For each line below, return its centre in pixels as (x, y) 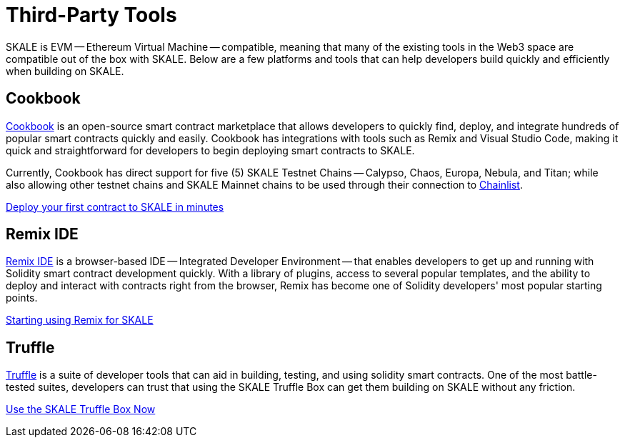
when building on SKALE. (65, 71)
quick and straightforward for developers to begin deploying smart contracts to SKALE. (210, 150)
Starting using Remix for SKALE (80, 320)
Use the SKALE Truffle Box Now (81, 409)
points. (22, 298)
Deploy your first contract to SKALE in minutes (115, 206)
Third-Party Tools (91, 15)
